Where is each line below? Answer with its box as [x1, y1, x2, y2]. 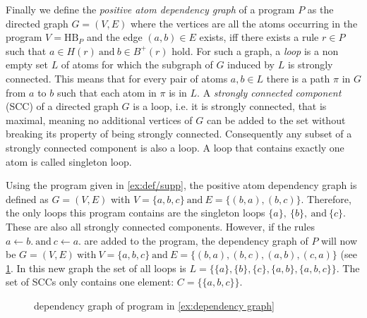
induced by [227, 57, 275, 72]
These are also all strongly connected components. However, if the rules [6, 219, 315, 233]
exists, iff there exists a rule [199, 30, 319, 44]
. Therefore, [301, 191, 351, 206]
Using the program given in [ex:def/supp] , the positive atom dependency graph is [6, 178, 357, 192]
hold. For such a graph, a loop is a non [172, 43, 339, 58]
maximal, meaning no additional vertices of [6, 112, 193, 127]
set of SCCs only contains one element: [6, 274, 174, 289]
